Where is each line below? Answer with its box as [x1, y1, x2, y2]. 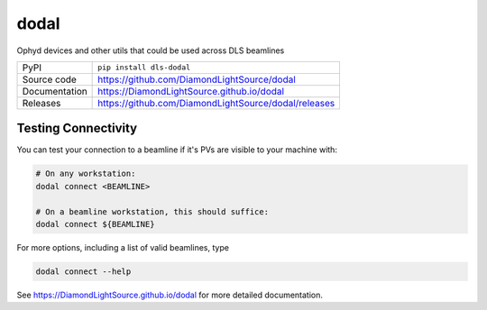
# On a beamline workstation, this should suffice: [35, 206, 270, 216]
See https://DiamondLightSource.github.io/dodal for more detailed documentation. [16, 289, 324, 300]
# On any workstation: [35, 169, 136, 179]
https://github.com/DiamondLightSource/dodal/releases [97, 96, 335, 109]
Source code [22, 73, 77, 86]
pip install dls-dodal [97, 63, 191, 72]
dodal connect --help [35, 266, 132, 277]
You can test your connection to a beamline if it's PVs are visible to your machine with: [16, 144, 338, 155]
